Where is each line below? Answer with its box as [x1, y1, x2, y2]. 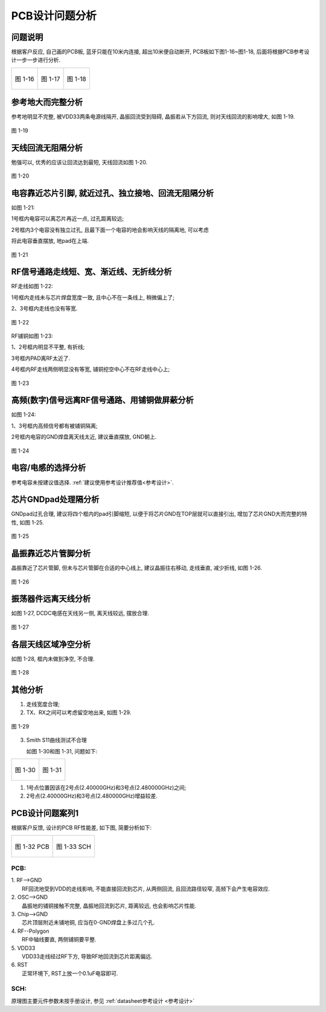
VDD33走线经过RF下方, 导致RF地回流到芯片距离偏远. [22, 952, 153, 960]
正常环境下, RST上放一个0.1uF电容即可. [22, 970, 118, 977]
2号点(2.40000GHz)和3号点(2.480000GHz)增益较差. [26, 792, 158, 800]
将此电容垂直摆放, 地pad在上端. [11, 237, 89, 245]
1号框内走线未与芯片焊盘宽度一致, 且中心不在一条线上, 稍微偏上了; [11, 294, 174, 301]
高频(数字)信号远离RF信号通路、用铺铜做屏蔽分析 [11, 395, 194, 405]
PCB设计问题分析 [11, 9, 97, 22]
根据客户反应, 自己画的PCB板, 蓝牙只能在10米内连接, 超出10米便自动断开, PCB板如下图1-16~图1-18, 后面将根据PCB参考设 [11, 48, 310, 56]
